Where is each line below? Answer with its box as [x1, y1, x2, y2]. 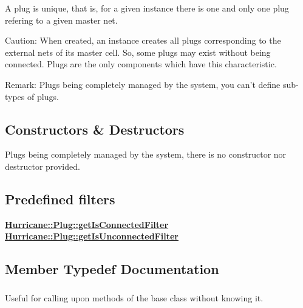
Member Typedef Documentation [5, 259, 219, 278]
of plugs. [27, 90, 59, 102]
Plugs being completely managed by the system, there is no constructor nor [5, 148, 287, 161]
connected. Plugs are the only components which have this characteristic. [5, 58, 277, 70]
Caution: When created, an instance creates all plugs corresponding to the [5, 34, 281, 47]
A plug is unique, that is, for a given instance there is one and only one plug [5, 2, 289, 14]
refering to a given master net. [5, 13, 118, 26]
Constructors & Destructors [5, 119, 185, 138]
